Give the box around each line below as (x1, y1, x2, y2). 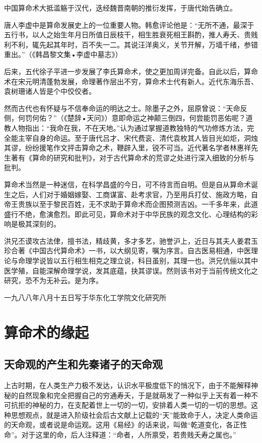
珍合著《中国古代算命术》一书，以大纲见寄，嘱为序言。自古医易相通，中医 (4, 245, 251, 256)
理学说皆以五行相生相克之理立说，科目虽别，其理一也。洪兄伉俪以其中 (25, 255, 258, 266)
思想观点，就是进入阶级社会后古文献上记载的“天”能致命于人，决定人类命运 (11, 409, 258, 420)
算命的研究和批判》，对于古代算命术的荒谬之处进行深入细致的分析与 (32, 152, 254, 162)
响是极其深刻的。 (4, 218, 60, 229)
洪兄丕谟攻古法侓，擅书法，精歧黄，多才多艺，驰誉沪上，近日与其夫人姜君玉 (4, 235, 258, 246)
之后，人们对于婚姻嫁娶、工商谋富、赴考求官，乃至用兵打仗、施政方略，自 (11, 189, 258, 199)
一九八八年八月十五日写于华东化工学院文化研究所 (4, 292, 166, 302)
